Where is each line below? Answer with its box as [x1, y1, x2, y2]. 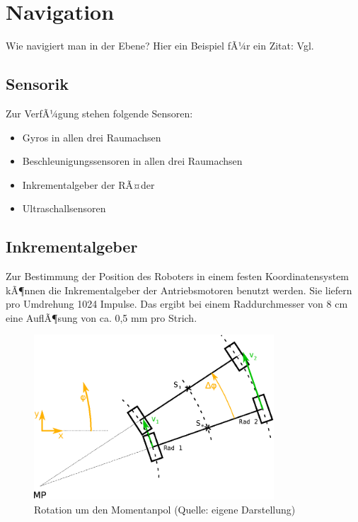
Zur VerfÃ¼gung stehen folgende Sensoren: [6, 105, 193, 120]
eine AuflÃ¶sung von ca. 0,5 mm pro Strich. [6, 310, 197, 325]
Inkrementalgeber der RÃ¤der [22, 177, 155, 192]
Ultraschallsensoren [22, 201, 106, 216]
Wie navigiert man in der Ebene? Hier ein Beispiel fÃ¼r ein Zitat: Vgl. [6, 38, 314, 53]
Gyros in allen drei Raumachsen [22, 129, 161, 144]
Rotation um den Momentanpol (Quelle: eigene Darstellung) [34, 501, 296, 516]
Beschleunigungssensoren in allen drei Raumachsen [22, 153, 243, 168]
